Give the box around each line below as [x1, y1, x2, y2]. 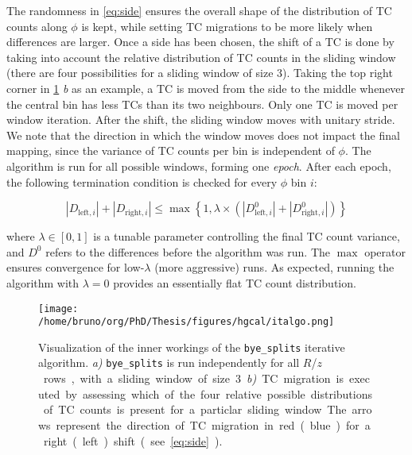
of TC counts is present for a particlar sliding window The [43, 401, 347, 418]
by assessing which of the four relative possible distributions [65, 385, 373, 402]
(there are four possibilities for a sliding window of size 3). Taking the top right [6, 64, 393, 81]
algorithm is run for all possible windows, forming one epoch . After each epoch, [6, 157, 391, 174]
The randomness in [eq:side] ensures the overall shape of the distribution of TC [6, 2, 392, 18]
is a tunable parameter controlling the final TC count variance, [93, 228, 400, 245]
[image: [38, 303, 79, 314]
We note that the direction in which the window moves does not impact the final [6, 126, 400, 143]
